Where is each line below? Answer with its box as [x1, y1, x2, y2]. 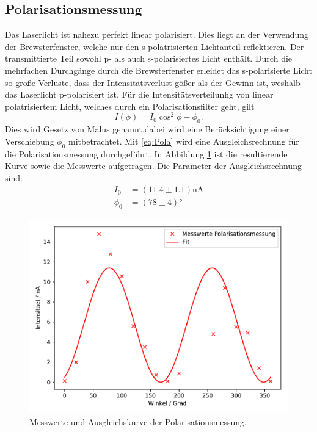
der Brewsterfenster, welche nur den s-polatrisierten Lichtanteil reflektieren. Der [5, 40, 304, 52]
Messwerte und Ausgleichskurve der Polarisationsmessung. [29, 415, 247, 428]
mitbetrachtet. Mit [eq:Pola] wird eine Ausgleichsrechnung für [68, 134, 299, 147]
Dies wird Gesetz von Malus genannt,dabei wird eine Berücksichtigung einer [5, 123, 290, 135]
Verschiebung [5, 134, 54, 147]
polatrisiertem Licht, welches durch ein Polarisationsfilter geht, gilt [5, 99, 255, 112]
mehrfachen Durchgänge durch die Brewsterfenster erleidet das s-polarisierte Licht [5, 63, 312, 76]
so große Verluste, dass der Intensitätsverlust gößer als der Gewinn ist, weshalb [5, 76, 301, 88]
